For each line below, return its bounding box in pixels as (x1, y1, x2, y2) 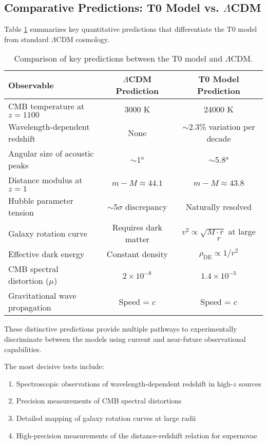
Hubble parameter (8, 195, 73, 207)
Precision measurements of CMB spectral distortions (16, 395, 182, 406)
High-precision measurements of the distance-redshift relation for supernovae (16, 430, 257, 440)
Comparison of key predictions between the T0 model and (14, 52, 223, 65)
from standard (4, 33, 49, 44)
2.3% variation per (188, 121, 255, 133)
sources (238, 378, 261, 389)
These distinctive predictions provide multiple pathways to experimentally (4, 323, 237, 334)
